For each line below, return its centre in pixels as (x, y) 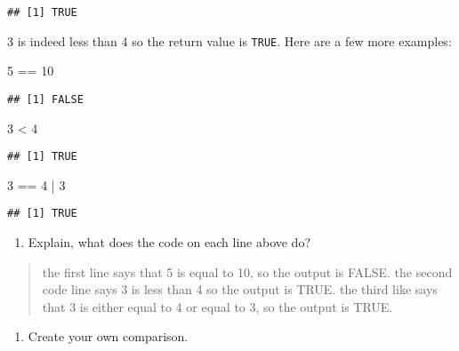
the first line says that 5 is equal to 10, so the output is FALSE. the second (247, 271)
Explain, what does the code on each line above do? (169, 242)
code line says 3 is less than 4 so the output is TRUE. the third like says (240, 289)
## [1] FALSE (45, 99)
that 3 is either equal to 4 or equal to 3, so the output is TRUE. (217, 306)
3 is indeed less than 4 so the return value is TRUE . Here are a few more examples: (229, 40)
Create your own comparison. (108, 336)
